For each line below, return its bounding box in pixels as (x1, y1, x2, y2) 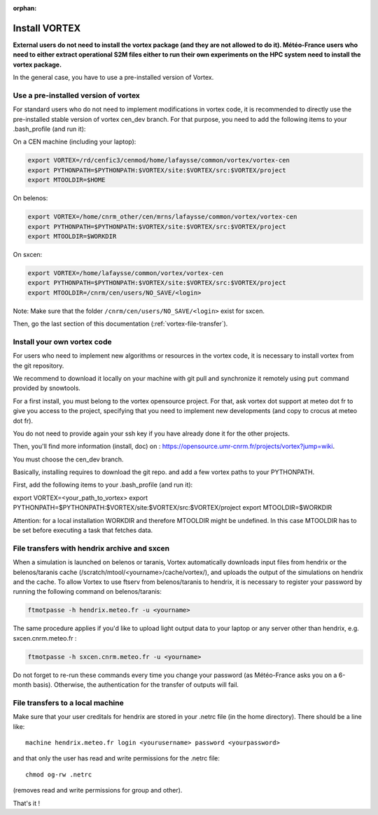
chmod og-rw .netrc (25, 770, 92, 779)
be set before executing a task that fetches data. (13, 526, 153, 535)
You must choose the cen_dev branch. (13, 455, 124, 464)
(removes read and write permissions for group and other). (13, 786, 183, 795)
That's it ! (13, 799, 41, 807)
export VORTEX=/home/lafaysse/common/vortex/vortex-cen (27, 269, 224, 277)
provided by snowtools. (13, 384, 80, 392)
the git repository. (13, 361, 64, 370)
